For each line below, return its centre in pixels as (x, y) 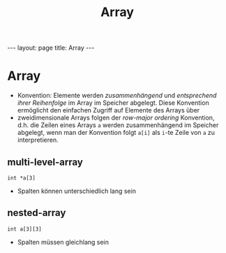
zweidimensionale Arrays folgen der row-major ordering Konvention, (116, 118)
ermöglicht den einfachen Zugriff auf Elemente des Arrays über (108, 110)
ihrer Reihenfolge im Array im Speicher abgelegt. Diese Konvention (113, 103)
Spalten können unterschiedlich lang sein (76, 191)
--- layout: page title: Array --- (51, 48)
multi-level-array (45, 162)
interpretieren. (38, 140)
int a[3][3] (24, 229)
